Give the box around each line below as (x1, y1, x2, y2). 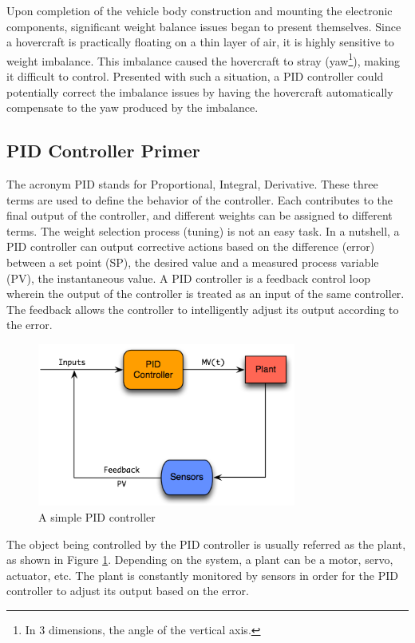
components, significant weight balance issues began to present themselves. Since (6, 18, 401, 34)
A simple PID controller (38, 508, 156, 525)
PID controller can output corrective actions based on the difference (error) (6, 238, 375, 255)
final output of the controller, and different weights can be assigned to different (6, 207, 393, 224)
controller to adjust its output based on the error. (6, 582, 249, 599)
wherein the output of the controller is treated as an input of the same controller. (6, 285, 405, 302)
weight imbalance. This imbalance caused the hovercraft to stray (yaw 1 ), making (6, 50, 401, 69)
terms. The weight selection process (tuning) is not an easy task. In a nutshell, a (6, 222, 400, 239)
